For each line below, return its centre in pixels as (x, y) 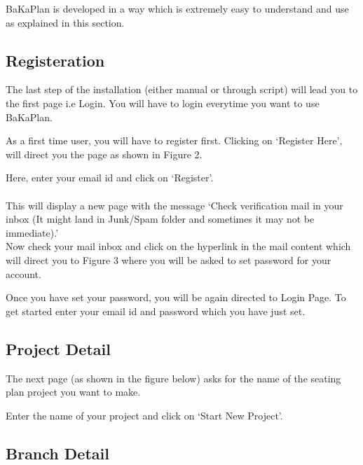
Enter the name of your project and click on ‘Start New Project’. (144, 415)
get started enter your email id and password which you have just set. (156, 311)
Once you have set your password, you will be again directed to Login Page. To (176, 297)
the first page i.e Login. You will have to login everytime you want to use (163, 103)
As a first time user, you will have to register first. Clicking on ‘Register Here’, (174, 140)
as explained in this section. (65, 22)
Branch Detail (57, 453)
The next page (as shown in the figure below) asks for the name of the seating (173, 378)
